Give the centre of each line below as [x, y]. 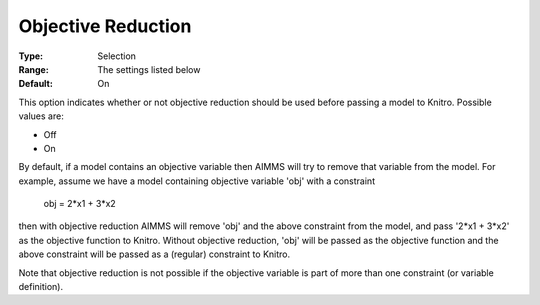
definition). [41, 287]
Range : [33, 69]
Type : [31, 56]
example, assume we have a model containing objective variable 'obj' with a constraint [196, 181]
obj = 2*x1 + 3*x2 [80, 204]
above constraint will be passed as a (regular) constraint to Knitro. [154, 254]
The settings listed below [149, 69]
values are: [41, 116]
